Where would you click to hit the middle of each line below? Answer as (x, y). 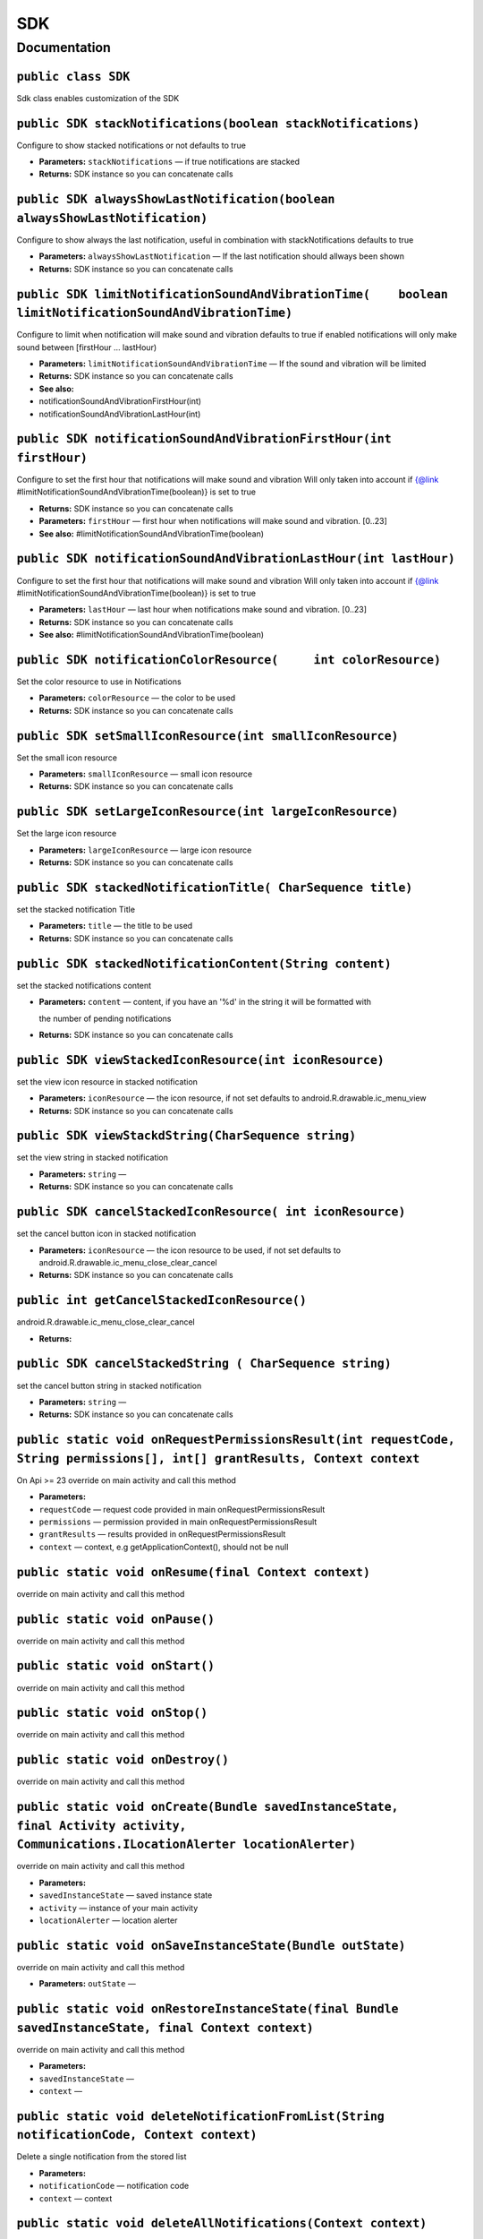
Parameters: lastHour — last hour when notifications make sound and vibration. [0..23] (203, 610)
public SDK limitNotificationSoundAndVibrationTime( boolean (233, 294)
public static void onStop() (112, 1713)
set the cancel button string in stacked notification (109, 1385)
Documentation (64, 47)
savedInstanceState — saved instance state (126, 1895)
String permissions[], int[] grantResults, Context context (218, 1458)
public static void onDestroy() (123, 1760)
